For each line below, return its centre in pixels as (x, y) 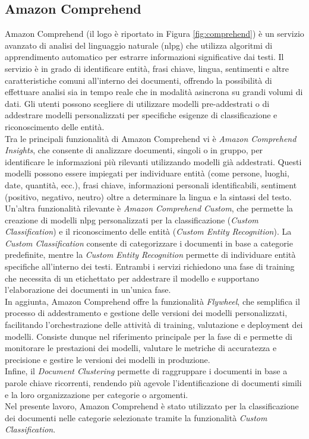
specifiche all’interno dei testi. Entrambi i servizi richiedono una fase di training (150, 266)
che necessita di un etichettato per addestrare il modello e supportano (132, 278)
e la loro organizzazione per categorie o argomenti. (97, 394)
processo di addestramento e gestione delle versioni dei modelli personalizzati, (146, 313)
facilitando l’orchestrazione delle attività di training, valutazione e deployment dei (154, 325)
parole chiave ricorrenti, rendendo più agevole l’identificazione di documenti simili (153, 383)
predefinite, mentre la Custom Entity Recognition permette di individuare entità (150, 255)
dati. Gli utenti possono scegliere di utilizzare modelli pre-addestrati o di (137, 103)
